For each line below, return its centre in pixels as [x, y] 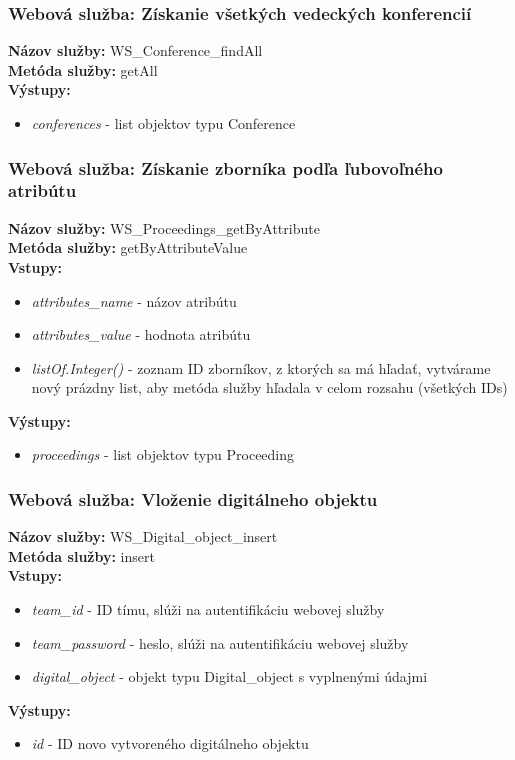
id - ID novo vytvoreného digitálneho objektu [170, 743]
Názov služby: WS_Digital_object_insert [143, 536]
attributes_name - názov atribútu [134, 300]
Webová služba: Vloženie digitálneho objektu [193, 499]
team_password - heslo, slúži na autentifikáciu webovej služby [220, 642]
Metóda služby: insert [81, 555]
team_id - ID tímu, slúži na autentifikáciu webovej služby [208, 609]
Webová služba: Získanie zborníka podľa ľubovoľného [225, 167]
